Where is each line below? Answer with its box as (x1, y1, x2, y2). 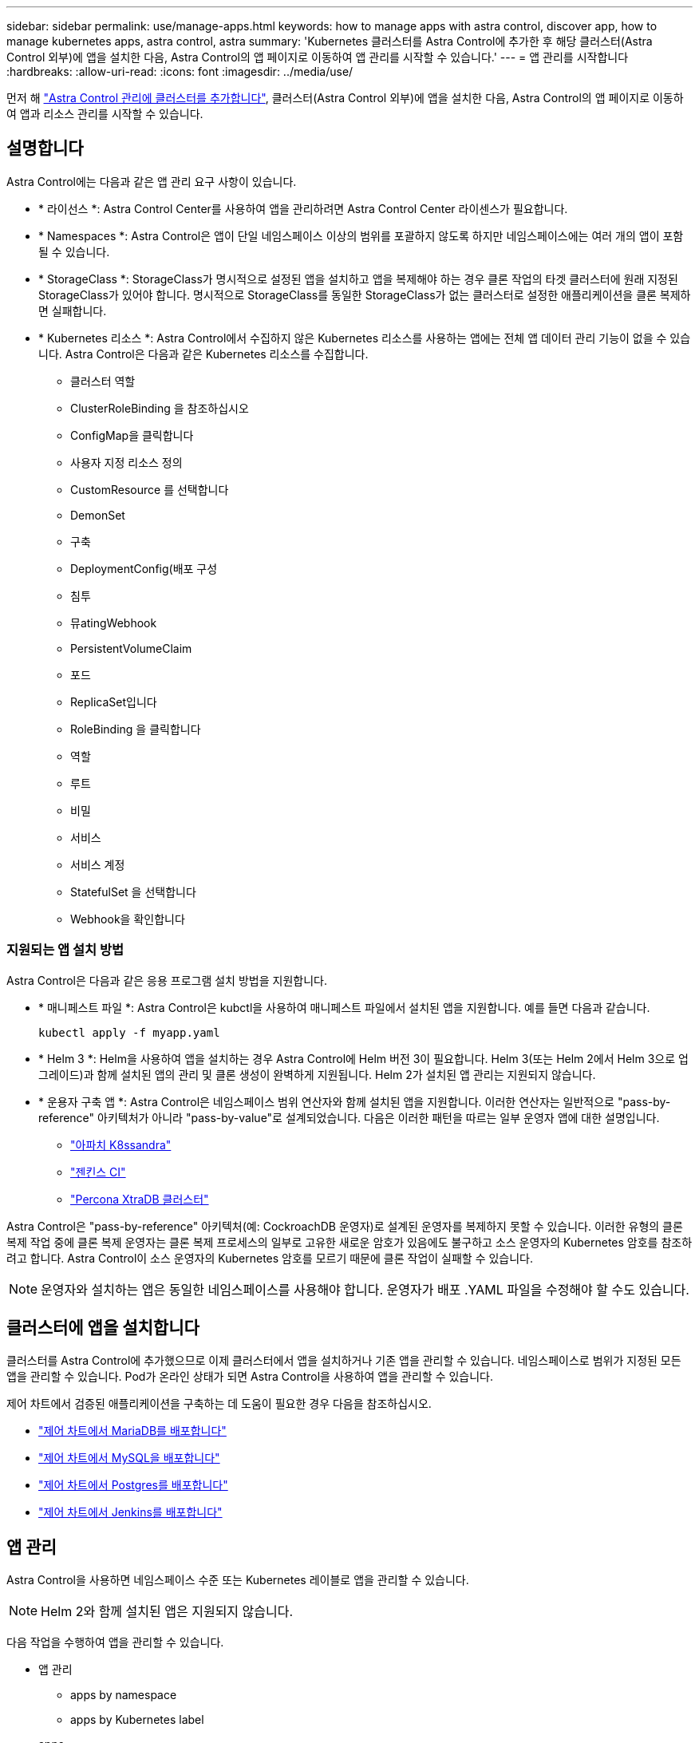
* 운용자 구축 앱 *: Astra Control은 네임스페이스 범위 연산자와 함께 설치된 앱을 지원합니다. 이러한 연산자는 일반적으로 (38, 1094, 614, 1109)
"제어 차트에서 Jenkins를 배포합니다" (38, 1505, 223, 1520)
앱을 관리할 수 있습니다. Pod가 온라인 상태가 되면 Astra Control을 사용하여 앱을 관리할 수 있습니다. (6, 1369, 493, 1384)
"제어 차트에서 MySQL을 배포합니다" (38, 1451, 220, 1465)
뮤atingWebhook (70, 615, 157, 630)
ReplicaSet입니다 (70, 694, 157, 709)
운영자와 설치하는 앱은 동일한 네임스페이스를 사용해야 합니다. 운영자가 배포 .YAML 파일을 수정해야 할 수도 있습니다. (41, 1281, 689, 1298)
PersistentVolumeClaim (70, 641, 192, 655)
